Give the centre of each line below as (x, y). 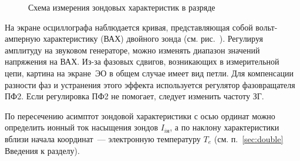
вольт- (267, 27)
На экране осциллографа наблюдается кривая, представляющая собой (129, 27)
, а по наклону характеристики (225, 127)
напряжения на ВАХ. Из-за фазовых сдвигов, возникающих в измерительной (142, 61)
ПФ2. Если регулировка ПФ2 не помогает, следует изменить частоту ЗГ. (134, 96)
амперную (23, 38)
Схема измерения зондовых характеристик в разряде (122, 7)
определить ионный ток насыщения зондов (82, 127)
